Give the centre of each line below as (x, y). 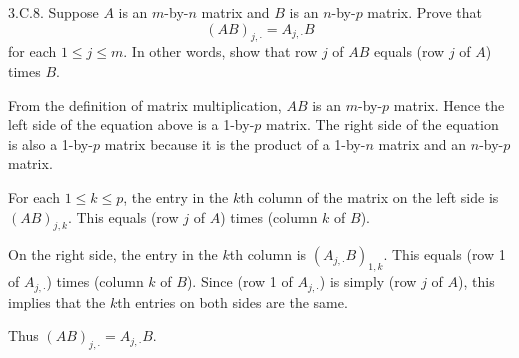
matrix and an (422, 143)
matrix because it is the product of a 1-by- (235, 143)
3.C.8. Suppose (53, 12)
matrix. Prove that (424, 12)
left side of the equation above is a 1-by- (131, 124)
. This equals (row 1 (444, 254)
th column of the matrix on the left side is (369, 196)
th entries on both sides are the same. (232, 301)
